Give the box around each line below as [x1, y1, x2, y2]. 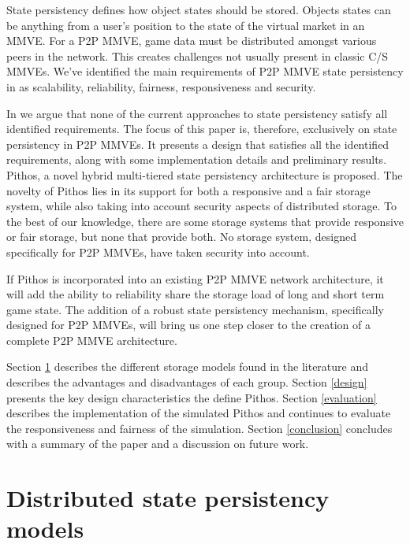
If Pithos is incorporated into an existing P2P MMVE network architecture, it [6, 270, 384, 287]
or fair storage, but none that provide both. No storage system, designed [6, 228, 356, 245]
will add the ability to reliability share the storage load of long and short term [6, 286, 385, 302]
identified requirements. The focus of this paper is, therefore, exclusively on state [6, 120, 397, 137]
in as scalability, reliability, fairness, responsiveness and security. [6, 78, 316, 94]
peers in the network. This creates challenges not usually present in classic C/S [6, 47, 389, 64]
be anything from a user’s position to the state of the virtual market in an [6, 17, 365, 33]
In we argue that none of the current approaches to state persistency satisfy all [6, 105, 388, 121]
